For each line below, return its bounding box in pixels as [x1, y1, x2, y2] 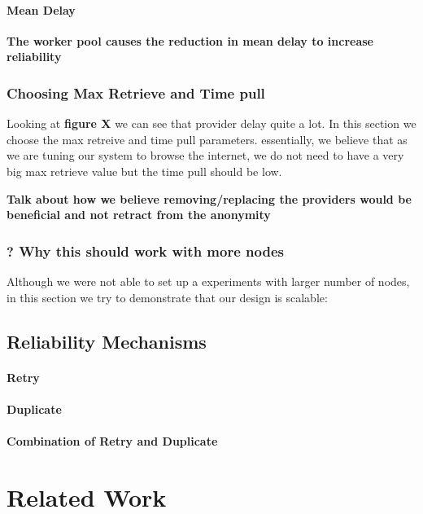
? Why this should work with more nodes [7, 240, 284, 261]
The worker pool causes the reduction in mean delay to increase [7, 32, 373, 49]
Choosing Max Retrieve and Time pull [7, 82, 265, 103]
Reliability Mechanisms [7, 328, 207, 354]
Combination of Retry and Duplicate [7, 432, 218, 449]
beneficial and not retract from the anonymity [7, 206, 271, 223]
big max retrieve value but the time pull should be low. [7, 162, 282, 179]
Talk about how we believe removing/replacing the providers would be [7, 190, 412, 207]
